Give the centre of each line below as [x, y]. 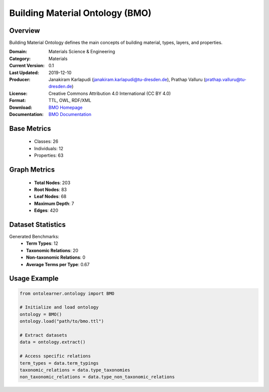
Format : [17, 100]
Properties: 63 [49, 155]
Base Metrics [30, 129]
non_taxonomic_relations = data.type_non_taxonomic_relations [97, 377]
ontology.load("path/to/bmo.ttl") [62, 321]
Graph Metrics [32, 169]
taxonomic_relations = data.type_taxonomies [75, 370]
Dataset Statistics [37, 225]
